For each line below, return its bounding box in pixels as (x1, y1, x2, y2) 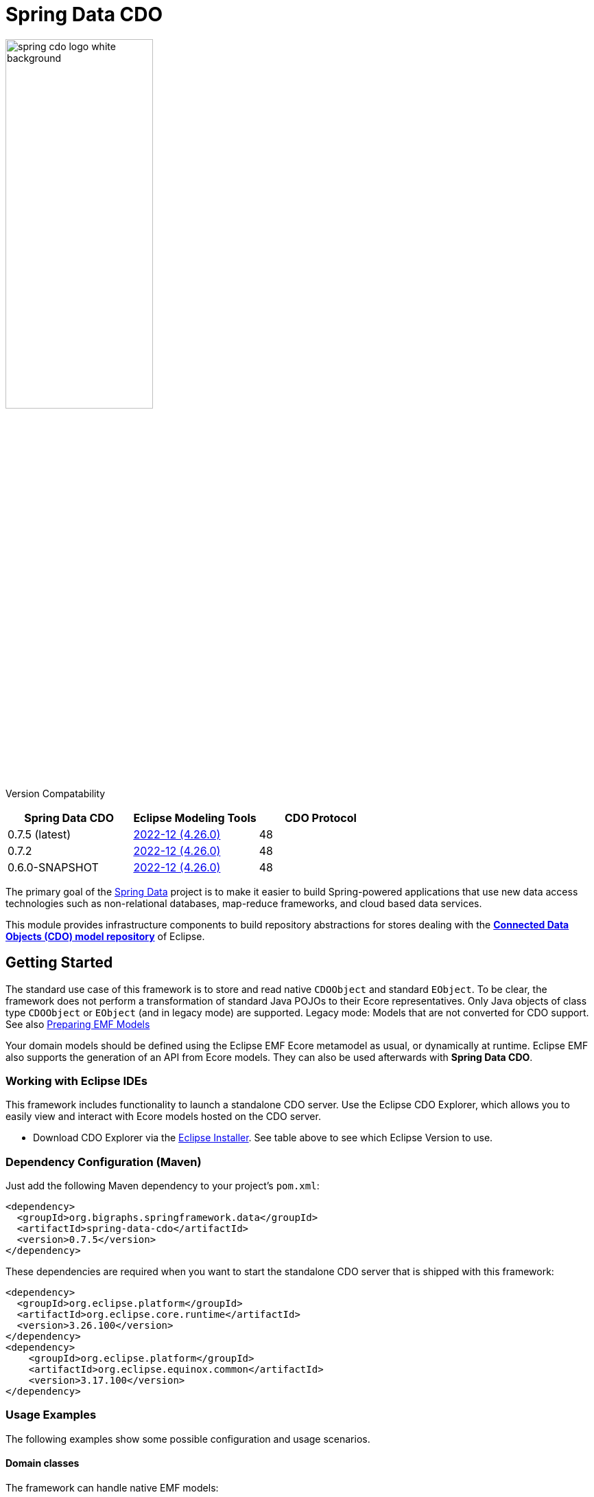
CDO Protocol (285, 810, 357, 825)
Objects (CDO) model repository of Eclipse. (5, 930, 205, 942)
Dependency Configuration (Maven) (5, 1154, 202, 1169)
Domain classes (5, 1457, 80, 1470)
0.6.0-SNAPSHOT (8, 860, 99, 874)
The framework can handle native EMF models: (5, 1482, 219, 1494)
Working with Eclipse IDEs (5, 1073, 147, 1088)
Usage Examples (5, 1408, 97, 1422)
